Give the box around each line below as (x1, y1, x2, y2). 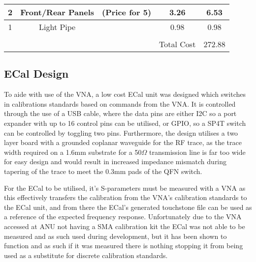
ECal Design (4, 66, 69, 81)
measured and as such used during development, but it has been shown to (4, 231, 227, 241)
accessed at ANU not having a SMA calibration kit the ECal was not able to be (4, 221, 245, 231)
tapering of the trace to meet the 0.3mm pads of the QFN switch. (4, 166, 202, 176)
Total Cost (159, 38, 196, 50)
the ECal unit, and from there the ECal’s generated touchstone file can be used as (4, 202, 252, 212)
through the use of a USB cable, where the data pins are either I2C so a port (4, 108, 237, 118)
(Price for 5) (102, 6, 152, 18)
